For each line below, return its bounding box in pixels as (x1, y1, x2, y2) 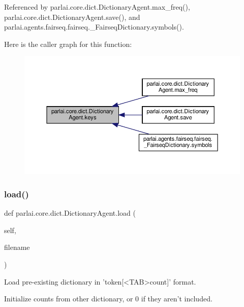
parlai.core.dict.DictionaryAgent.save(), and (4, 11, 140, 22)
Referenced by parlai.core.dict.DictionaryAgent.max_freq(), (4, 2, 190, 12)
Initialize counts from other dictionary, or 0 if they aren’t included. (4, 293, 212, 304)
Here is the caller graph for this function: (4, 38, 132, 49)
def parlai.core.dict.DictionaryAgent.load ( (4, 208, 136, 218)
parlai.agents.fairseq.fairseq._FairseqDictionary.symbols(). (4, 21, 184, 32)
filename (4, 242, 30, 252)
